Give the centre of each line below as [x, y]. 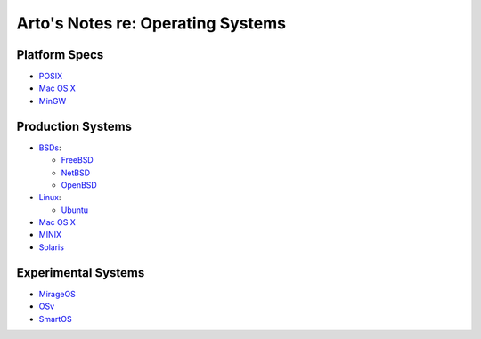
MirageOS [57, 294]
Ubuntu [75, 210]
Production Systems [74, 126]
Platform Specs [60, 55]
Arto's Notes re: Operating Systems [151, 23]
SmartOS [55, 319]
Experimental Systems [81, 273]
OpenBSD [79, 185]
